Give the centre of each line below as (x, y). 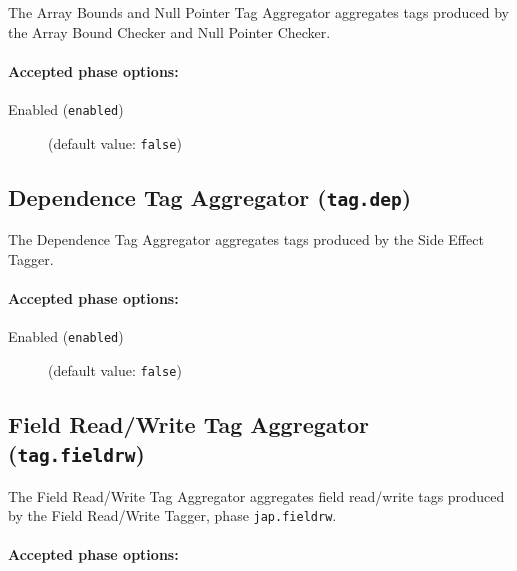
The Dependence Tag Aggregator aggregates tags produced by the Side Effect (246, 239)
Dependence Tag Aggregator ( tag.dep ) (210, 196)
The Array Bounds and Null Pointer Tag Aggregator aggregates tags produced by (259, 12)
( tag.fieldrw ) (76, 453)
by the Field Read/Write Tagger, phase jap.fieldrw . (172, 515)
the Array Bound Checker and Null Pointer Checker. (169, 31)
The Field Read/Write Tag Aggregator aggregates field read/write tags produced (256, 495)
